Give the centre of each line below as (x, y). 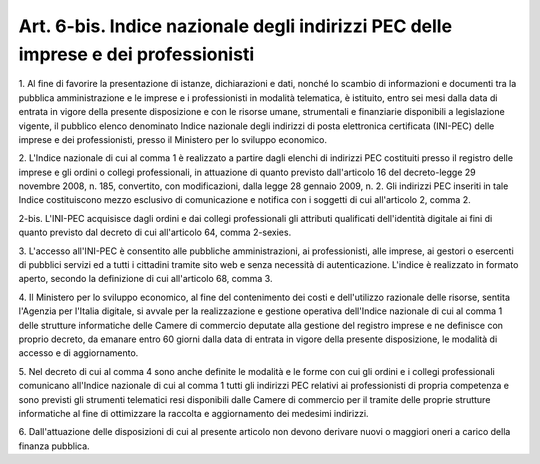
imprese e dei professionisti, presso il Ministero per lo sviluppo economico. (173, 139)
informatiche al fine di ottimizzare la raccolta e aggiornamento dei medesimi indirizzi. (193, 413)
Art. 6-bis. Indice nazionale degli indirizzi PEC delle (235, 26)
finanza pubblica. (54, 446)
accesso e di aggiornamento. (78, 353)
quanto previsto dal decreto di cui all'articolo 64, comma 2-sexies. (155, 232)
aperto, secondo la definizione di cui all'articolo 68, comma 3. (145, 279)
